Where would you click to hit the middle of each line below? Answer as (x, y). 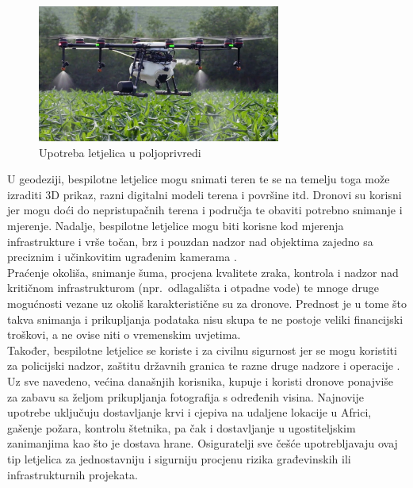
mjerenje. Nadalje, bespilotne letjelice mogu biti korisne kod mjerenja (176, 226)
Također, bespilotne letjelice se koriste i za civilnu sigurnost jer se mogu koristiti (202, 350)
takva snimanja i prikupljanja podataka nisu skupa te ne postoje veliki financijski (205, 319)
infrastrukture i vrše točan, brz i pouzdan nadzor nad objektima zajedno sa (190, 241)
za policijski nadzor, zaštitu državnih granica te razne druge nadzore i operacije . (204, 365)
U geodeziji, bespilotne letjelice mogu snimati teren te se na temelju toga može (199, 179)
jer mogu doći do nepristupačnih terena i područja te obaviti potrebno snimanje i (205, 210)
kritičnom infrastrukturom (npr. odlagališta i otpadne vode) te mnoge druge (193, 288)
